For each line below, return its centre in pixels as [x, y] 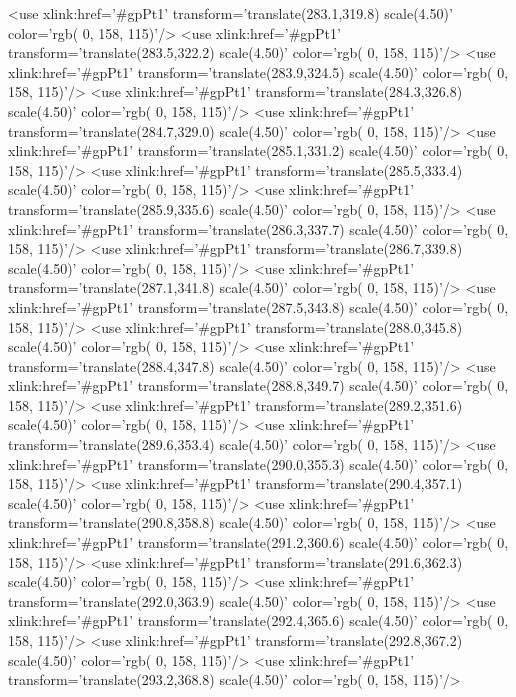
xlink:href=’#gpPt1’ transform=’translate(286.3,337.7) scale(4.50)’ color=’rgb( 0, [258, 228]
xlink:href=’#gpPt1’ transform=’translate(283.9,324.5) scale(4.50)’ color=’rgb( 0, [258, 71]
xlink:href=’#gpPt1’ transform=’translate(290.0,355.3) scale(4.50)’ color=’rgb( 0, [258, 463]
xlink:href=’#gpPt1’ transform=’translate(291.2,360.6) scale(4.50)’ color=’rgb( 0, [258, 542]
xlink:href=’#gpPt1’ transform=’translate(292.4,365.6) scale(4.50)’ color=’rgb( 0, [258, 620]
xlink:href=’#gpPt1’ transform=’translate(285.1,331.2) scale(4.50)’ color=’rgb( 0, [258, 150]
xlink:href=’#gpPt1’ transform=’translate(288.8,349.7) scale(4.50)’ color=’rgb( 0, [258, 385]
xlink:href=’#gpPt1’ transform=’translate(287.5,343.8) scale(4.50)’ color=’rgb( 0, [258, 306]
